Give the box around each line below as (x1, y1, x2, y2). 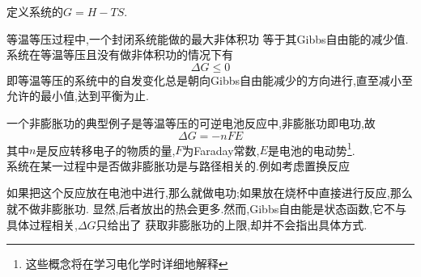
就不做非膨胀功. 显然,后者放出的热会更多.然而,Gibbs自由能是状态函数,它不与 (6, 200, 407, 216)
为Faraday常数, (182, 141, 260, 158)
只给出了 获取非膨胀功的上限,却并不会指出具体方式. (96, 216, 368, 233)
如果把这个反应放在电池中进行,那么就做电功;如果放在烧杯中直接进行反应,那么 (6, 184, 413, 201)
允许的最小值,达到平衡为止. (6, 87, 149, 104)
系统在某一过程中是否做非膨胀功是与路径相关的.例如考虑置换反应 (6, 157, 350, 174)
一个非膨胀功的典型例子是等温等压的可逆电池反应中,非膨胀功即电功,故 (6, 114, 376, 131)
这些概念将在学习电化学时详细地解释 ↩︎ (25, 255, 228, 272)
